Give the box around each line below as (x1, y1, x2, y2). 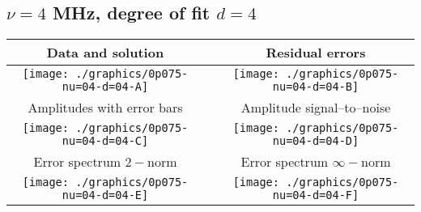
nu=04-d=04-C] (62, 134, 149, 148)
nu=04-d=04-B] (272, 80, 359, 94)
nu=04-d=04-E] (62, 189, 149, 202)
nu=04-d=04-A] (62, 80, 149, 94)
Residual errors (266, 43, 366, 62)
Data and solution (46, 43, 164, 62)
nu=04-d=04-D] (272, 134, 359, 148)
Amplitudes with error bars (28, 98, 183, 117)
